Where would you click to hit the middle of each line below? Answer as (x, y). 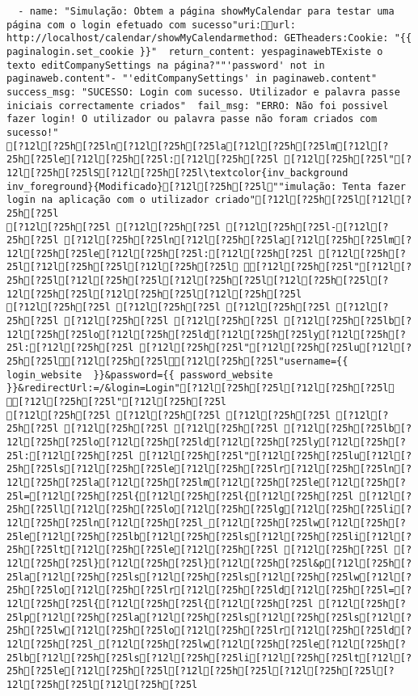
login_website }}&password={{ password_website (140, 375)
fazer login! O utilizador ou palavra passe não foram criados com (192, 119)
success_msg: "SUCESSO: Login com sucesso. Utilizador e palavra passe (203, 92)
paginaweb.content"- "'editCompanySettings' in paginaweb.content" (192, 79)
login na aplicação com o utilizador (108, 200)
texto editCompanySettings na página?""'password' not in (166, 65)
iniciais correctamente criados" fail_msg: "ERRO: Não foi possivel (198, 105)
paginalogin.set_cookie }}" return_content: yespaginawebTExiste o (195, 51)
